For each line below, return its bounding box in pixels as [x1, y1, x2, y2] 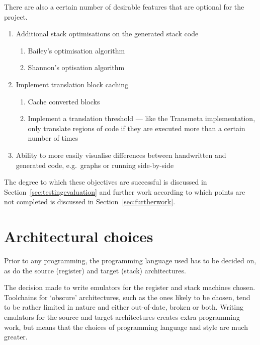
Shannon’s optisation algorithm [28, 62, 125, 73]
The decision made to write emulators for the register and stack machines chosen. [4, 282, 255, 293]
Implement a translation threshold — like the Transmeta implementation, [28, 113, 255, 124]
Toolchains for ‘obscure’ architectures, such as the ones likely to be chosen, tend [4, 292, 250, 302]
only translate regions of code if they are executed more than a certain [28, 123, 245, 133]
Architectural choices [4, 226, 153, 247]
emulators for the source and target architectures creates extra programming [4, 312, 240, 322]
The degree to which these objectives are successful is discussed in [4, 177, 207, 187]
